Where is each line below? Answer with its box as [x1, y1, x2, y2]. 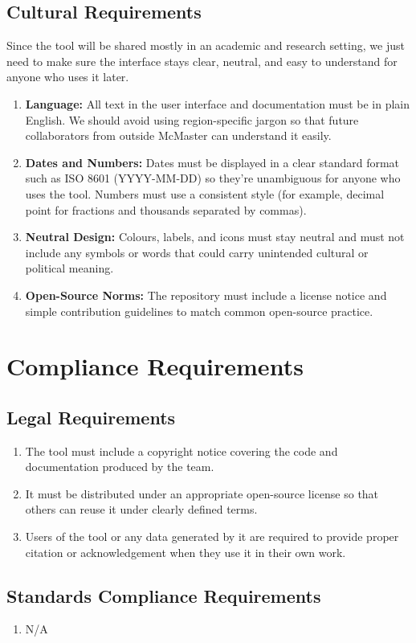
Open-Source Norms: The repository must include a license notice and [25, 286, 387, 303]
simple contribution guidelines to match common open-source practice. [25, 302, 373, 319]
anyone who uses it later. [6, 68, 129, 85]
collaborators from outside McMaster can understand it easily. [25, 127, 332, 144]
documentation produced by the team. [25, 458, 214, 475]
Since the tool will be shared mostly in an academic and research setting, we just [6, 37, 405, 54]
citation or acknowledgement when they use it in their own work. [25, 543, 346, 560]
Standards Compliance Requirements [6, 583, 321, 608]
